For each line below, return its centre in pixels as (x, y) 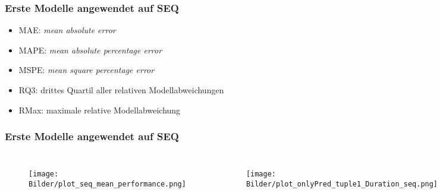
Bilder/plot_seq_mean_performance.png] (107, 184)
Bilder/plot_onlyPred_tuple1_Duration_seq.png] (342, 184)
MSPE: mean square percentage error (87, 70)
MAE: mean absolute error (67, 30)
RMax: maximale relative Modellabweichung (100, 110)
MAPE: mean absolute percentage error (90, 50)
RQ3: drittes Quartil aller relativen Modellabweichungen (121, 90)
